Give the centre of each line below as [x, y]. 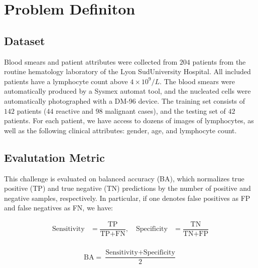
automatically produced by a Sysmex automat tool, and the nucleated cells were [127, 91]
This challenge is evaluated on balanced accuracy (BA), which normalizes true [124, 178]
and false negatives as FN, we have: [58, 208]
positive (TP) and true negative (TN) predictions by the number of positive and [127, 188]
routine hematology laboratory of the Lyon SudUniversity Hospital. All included [127, 71]
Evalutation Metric [54, 157]
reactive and [75, 110]
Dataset [25, 40]
